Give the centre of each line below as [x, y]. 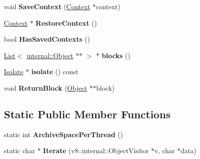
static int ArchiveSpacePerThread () [64, 134]
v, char [165, 151]
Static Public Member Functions [87, 114]
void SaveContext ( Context [47, 6]
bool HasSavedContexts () [47, 39]
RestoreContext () [66, 23]
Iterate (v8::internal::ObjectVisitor [96, 151]
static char [20, 151]
